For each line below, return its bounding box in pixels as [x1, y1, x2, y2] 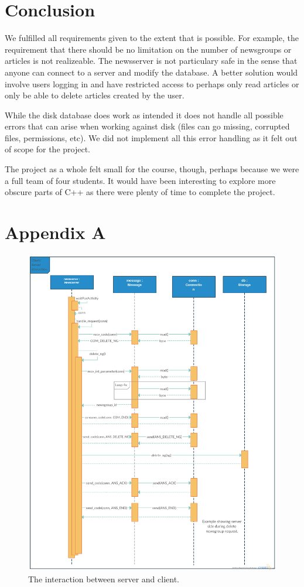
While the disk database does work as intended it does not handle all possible [5, 108, 283, 121]
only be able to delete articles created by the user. [5, 89, 185, 101]
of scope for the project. [5, 143, 90, 155]
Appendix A [5, 220, 106, 244]
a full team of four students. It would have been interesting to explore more [5, 174, 276, 186]
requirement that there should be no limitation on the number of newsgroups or [5, 43, 292, 55]
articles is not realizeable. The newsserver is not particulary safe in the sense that [5, 54, 298, 67]
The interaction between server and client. [28, 572, 180, 585]
